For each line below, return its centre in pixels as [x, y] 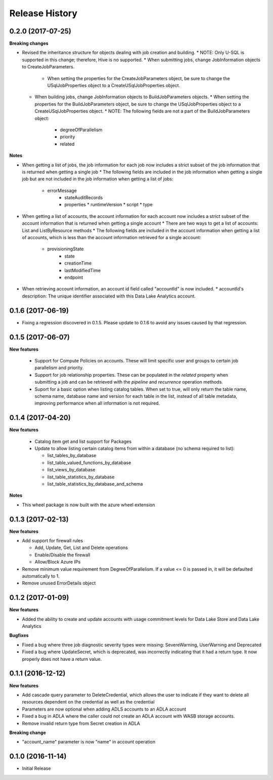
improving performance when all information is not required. [97, 403]
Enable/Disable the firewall [62, 554]
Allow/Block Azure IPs [58, 562]
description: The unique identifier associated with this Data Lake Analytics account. [109, 296]
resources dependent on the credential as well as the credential [88, 702]
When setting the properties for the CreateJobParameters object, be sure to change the [139, 78]
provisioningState [65, 249]
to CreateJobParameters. [48, 67]
